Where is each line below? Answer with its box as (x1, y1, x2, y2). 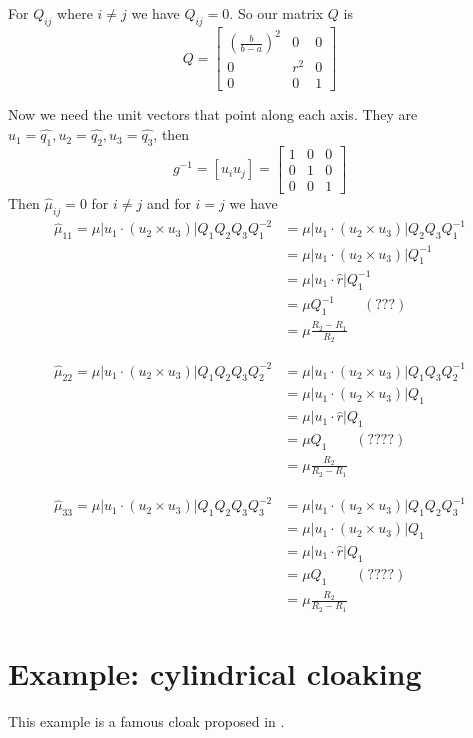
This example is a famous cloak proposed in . (8, 710, 285, 731)
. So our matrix (229, 3, 324, 23)
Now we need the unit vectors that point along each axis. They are (8, 104, 418, 125)
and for (146, 192, 191, 213)
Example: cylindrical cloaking (8, 652, 422, 693)
